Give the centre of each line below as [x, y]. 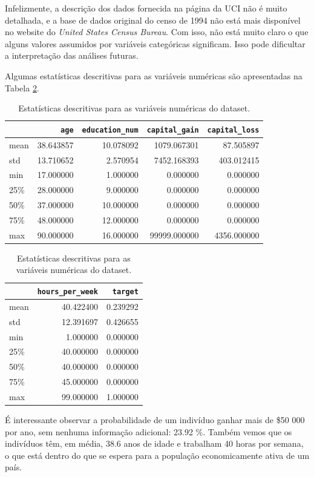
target [125, 292]
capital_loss [233, 130]
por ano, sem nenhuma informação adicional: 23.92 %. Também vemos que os [149, 431]
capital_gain [173, 130]
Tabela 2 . [22, 87]
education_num [110, 130]
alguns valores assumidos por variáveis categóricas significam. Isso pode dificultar [155, 43]
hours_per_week [67, 292]
